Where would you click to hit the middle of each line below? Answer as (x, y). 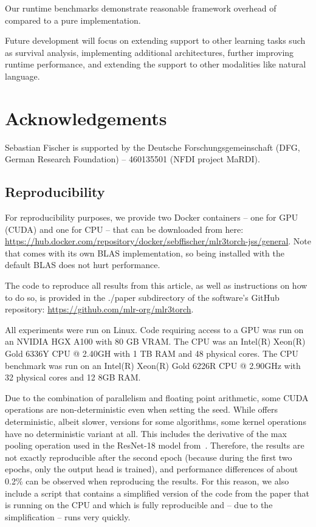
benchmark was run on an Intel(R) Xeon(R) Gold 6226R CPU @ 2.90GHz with (153, 365)
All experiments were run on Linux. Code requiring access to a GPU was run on (154, 329)
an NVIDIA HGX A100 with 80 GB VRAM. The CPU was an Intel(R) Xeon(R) (155, 341)
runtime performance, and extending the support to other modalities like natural (156, 64)
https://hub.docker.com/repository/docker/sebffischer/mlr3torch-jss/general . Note (158, 241)
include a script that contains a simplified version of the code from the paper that (157, 493)
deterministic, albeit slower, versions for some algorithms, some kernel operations (156, 421)
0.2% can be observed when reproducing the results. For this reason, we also (147, 480)
